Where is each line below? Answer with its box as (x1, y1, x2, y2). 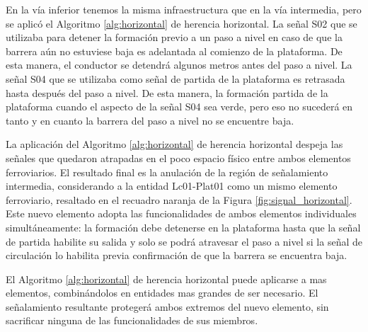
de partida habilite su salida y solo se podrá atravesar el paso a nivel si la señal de (6, 234, 362, 248)
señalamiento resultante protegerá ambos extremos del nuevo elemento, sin (6, 299, 329, 314)
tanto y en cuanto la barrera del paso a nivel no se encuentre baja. (6, 113, 294, 127)
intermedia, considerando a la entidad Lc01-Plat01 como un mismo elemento (6, 178, 338, 193)
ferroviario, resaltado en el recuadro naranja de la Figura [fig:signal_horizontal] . (6, 192, 352, 207)
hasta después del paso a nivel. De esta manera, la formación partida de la (6, 85, 328, 100)
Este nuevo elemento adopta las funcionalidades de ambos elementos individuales (6, 206, 357, 221)
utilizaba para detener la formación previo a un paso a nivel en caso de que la (6, 30, 343, 45)
